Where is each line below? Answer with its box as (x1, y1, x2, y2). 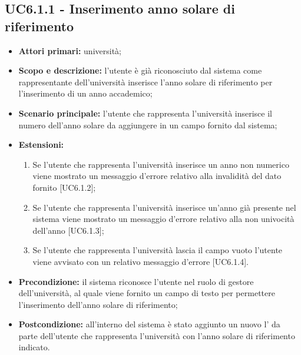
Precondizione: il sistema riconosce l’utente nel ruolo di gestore (18, 275, 254, 287)
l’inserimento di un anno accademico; (18, 87, 153, 99)
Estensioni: (18, 138, 64, 151)
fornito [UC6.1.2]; (32, 181, 96, 193)
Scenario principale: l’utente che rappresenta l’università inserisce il (18, 107, 272, 119)
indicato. (18, 341, 50, 353)
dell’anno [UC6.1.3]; (32, 224, 104, 236)
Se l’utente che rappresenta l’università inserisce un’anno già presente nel (32, 201, 296, 213)
